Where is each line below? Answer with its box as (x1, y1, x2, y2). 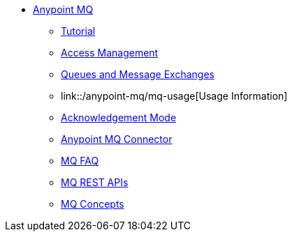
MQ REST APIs (61, 176, 129, 188)
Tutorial (61, 25, 96, 37)
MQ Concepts (61, 198, 124, 210)
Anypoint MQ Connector (61, 133, 173, 145)
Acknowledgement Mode (61, 112, 177, 123)
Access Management (61, 47, 159, 59)
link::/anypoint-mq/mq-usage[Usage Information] (61, 90, 288, 102)
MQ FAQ (61, 155, 99, 167)
